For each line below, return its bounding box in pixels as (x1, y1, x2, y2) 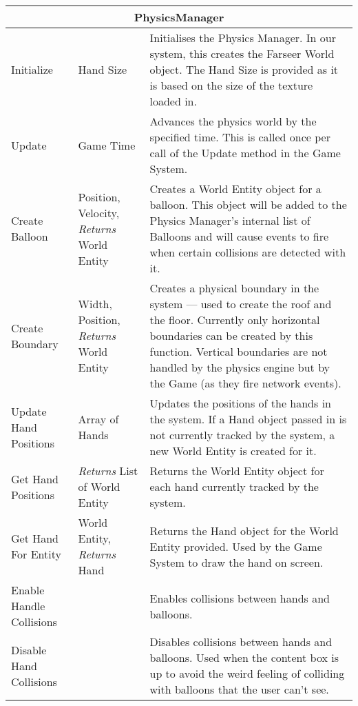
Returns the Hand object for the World (149, 522, 339, 538)
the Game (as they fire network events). (149, 375, 341, 391)
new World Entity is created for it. (149, 443, 317, 458)
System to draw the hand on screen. (149, 554, 324, 570)
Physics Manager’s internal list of (149, 212, 310, 228)
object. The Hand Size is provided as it (149, 61, 339, 77)
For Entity (11, 546, 61, 562)
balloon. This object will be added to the (149, 196, 347, 212)
